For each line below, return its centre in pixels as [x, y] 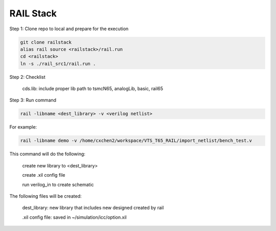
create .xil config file [44, 175]
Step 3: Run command [33, 100]
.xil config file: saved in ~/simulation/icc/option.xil [75, 217]
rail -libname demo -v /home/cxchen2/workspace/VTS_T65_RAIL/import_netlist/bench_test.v [136, 141]
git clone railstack [46, 42]
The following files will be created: [45, 196]
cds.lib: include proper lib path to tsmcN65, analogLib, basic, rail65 [93, 89]
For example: [23, 127]
